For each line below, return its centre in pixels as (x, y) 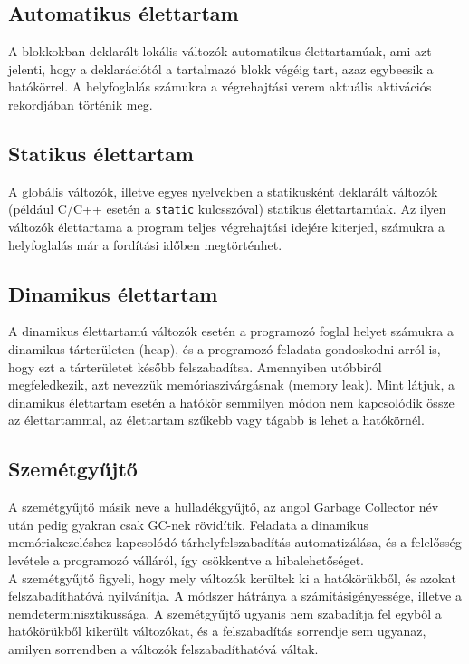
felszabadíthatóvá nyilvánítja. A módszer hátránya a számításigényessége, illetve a (235, 596)
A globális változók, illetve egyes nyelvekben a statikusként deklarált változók (223, 191)
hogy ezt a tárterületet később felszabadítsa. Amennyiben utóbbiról (195, 366)
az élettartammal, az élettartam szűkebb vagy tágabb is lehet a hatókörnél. (216, 420)
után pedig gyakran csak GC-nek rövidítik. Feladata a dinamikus (189, 524)
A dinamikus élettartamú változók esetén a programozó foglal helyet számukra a (231, 331)
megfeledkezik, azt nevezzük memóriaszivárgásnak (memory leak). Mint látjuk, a (231, 385)
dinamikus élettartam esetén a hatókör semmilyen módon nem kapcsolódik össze (231, 402)
